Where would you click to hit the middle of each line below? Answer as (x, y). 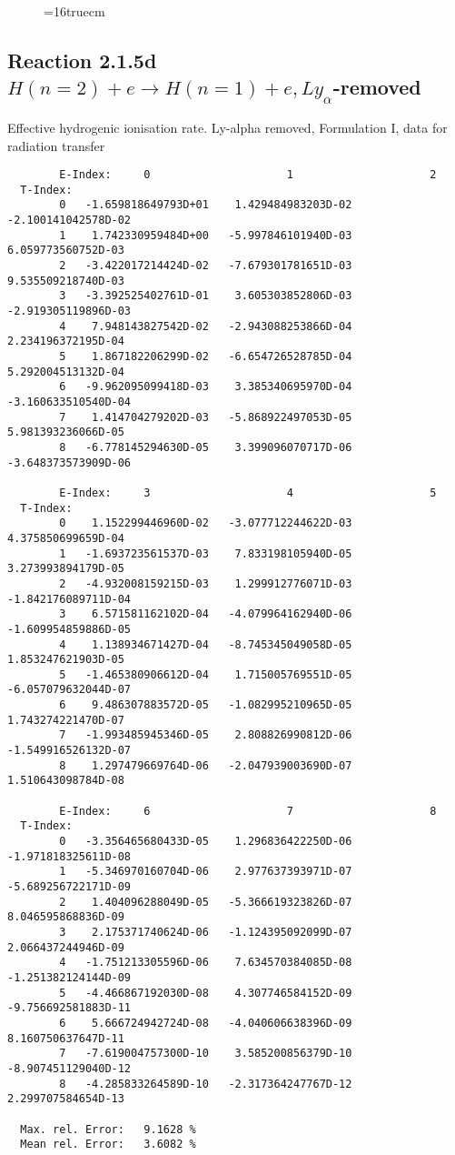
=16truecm (74, 11)
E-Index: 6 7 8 (248, 811)
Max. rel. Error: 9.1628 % (108, 1129)
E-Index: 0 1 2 (248, 175)
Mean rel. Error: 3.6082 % (108, 1145)
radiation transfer (56, 145)
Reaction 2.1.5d (82, 60)
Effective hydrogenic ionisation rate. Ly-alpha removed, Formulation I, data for (227, 127)
